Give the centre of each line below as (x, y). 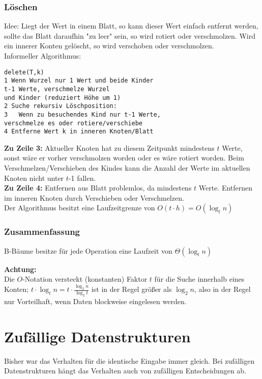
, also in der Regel (222, 289)
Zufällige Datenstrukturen (97, 336)
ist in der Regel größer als (132, 289)
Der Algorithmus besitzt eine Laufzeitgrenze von (80, 208)
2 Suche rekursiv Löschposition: (61, 106)
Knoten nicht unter (34, 178)
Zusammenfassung (42, 232)
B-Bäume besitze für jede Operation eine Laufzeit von (88, 250)
